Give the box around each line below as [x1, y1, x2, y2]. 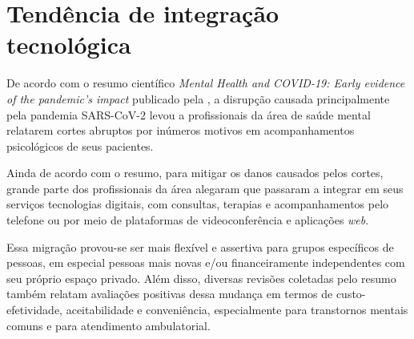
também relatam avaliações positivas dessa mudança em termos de [6, 285, 333, 302]
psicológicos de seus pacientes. [6, 137, 154, 154]
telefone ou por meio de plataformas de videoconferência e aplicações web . [6, 212, 369, 228]
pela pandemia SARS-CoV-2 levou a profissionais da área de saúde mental [6, 106, 371, 123]
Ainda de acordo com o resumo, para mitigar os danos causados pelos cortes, [6, 164, 384, 181]
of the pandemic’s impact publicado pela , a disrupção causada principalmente [6, 90, 390, 107]
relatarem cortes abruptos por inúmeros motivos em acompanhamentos [6, 122, 355, 139]
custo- [336, 285, 366, 302]
